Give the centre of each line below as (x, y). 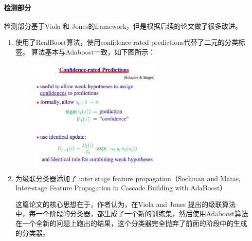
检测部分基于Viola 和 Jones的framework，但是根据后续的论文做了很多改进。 (123, 26)
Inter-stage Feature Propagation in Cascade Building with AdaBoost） (121, 188)
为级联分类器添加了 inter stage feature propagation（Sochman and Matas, (128, 178)
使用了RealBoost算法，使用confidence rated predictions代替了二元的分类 (127, 42)
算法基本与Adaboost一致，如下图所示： (93, 51)
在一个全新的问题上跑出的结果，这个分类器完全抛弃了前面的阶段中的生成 (131, 223)
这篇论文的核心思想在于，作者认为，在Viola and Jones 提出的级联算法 (126, 204)
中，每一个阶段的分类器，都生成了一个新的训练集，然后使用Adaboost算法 (132, 213)
